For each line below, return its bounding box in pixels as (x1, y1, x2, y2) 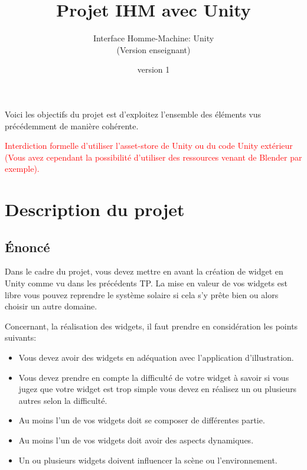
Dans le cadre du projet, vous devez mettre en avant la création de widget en (5, 265, 283, 278)
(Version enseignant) (116, 43, 191, 56)
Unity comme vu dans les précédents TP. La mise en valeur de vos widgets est (5, 277, 288, 289)
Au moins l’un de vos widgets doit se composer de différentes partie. (18, 414, 265, 426)
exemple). (5, 162, 40, 175)
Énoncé (5, 237, 50, 256)
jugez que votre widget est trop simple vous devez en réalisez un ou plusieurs (18, 383, 297, 395)
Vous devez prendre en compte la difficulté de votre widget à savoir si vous (18, 371, 289, 383)
